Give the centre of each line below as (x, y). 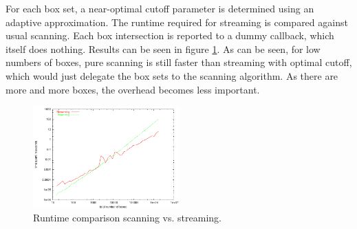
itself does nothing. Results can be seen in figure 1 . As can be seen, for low (163, 48)
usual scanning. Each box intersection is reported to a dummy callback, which (170, 35)
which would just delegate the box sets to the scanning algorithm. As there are (172, 75)
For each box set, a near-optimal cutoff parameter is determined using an (160, 8)
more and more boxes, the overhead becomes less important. (133, 89)
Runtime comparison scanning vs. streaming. (127, 218)
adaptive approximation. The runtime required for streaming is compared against (177, 22)
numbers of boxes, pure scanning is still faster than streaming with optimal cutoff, (179, 62)
